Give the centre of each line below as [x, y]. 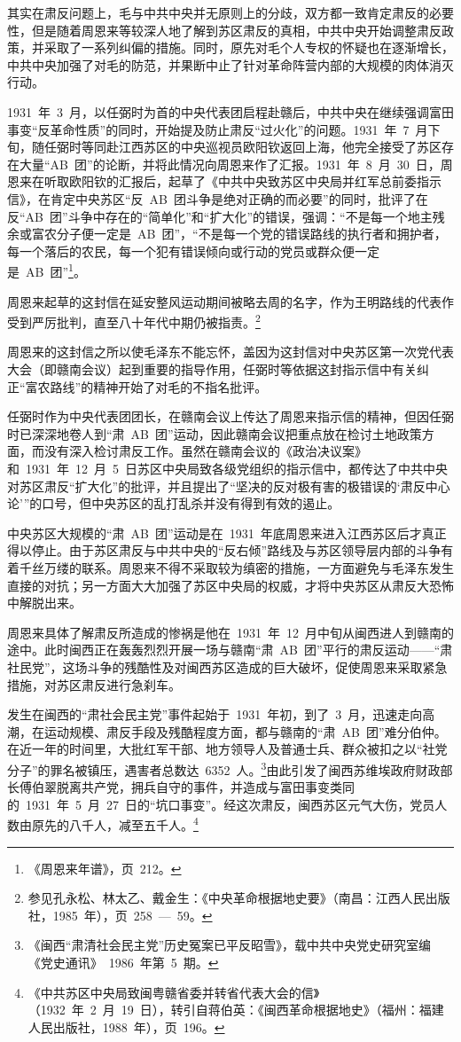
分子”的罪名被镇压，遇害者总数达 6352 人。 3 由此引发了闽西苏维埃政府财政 [224, 768]
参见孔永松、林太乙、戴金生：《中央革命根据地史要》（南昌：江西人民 [227, 898]
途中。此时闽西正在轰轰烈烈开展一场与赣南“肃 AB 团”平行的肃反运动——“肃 [230, 650]
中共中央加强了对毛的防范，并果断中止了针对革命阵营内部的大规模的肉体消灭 [230, 64]
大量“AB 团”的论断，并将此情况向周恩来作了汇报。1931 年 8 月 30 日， [230, 164]
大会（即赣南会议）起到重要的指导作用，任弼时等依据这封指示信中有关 [212, 369]
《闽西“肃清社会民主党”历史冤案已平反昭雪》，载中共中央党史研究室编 [230, 945]
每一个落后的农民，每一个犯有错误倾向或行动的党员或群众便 [181, 251]
